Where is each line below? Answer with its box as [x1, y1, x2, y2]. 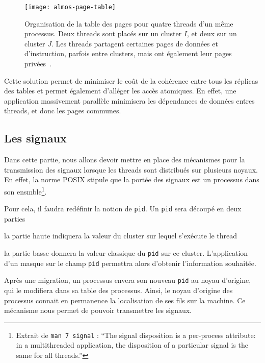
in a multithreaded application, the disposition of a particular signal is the [16, 340, 248, 350]
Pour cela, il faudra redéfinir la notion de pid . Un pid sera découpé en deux [4, 203, 242, 214]
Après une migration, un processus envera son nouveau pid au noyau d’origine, [4, 275, 251, 285]
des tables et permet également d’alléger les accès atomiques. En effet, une [4, 85, 236, 96]
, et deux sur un [187, 28, 237, 39]
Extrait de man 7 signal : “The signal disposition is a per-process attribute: [16, 329, 256, 340]
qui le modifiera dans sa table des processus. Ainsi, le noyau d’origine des [4, 285, 233, 296]
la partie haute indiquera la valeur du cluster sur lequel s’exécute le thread [4, 230, 237, 241]
